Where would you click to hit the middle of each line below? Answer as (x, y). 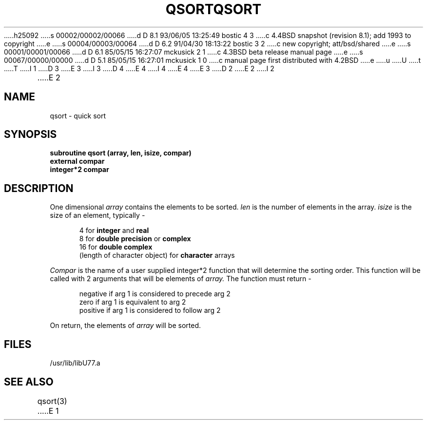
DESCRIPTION (39, 188)
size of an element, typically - (97, 215)
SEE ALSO (29, 382)
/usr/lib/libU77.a (75, 363)
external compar (77, 161)
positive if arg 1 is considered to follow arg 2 (150, 310)
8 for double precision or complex (135, 239)
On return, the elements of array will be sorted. (126, 326)
